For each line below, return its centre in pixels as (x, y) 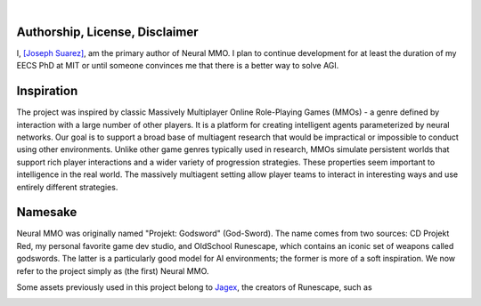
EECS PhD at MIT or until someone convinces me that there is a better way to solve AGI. (178, 66)
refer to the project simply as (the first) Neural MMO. (113, 270)
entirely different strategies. (67, 187)
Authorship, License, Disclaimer (107, 32)
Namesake (47, 212)
